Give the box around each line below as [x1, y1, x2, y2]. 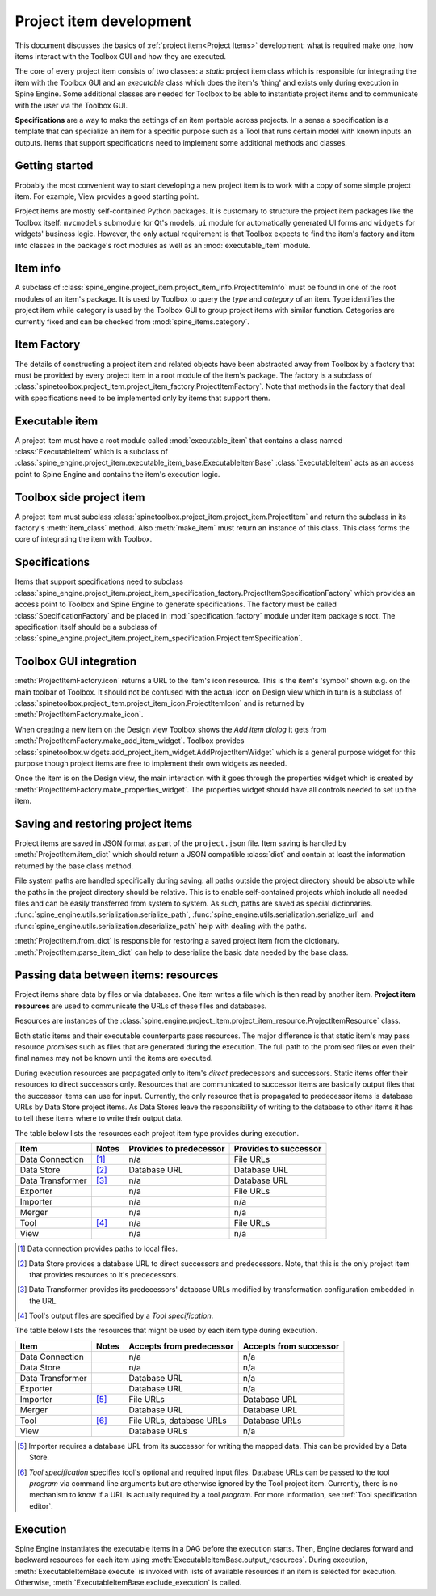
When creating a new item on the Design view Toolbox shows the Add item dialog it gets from [15, 724, 327, 734]
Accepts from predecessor [128, 1341, 234, 1352]
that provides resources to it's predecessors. [29, 1269, 179, 1279]
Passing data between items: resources [15, 969, 219, 982]
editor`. [29, 1501, 54, 1511]
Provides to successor [233, 1143, 322, 1155]
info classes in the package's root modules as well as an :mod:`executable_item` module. [15, 240, 311, 250]
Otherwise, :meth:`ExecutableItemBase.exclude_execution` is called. [15, 1577, 242, 1587]
